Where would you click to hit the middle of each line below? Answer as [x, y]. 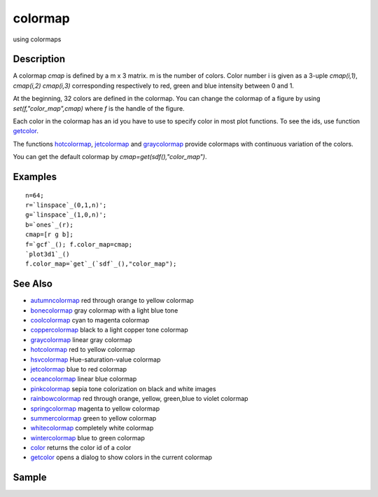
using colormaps [37, 39]
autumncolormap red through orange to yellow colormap [112, 301]
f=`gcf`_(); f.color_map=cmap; [79, 244]
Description [39, 59]
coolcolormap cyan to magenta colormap [90, 320]
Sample [30, 478]
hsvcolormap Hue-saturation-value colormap [96, 359]
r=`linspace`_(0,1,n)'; [66, 205]
